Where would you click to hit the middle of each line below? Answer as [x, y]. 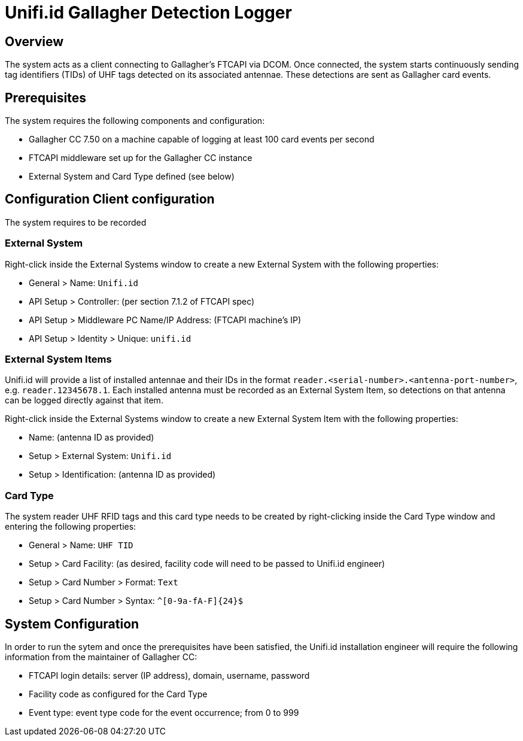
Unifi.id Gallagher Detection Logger [148, 13]
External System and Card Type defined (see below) [132, 177]
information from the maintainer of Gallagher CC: [101, 657]
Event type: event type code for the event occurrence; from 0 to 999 [164, 712]
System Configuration [72, 624]
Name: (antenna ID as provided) [92, 438]
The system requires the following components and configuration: [135, 121]
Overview [34, 41]
